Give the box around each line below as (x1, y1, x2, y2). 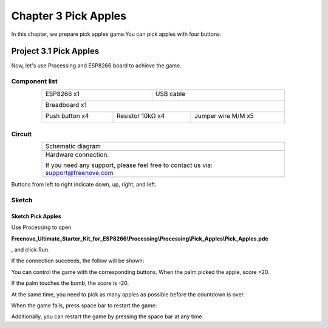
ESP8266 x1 (45, 89, 80, 98)
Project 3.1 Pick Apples (11, 46, 100, 56)
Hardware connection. (45, 151, 109, 159)
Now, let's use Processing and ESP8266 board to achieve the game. (11, 62, 182, 69)
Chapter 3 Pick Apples (11, 9, 127, 22)
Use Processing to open (11, 224, 72, 231)
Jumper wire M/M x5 (194, 111, 255, 120)
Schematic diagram (45, 142, 101, 151)
